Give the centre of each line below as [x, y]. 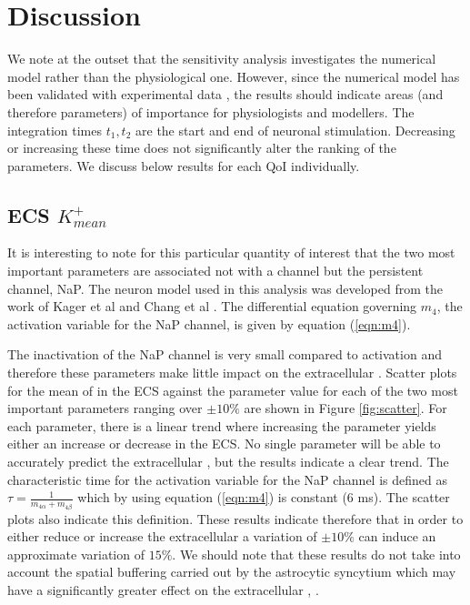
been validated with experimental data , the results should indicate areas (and [225, 94]
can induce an [397, 536]
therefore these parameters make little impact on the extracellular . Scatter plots [232, 373]
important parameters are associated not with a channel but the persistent [215, 271]
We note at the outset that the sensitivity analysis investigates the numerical [222, 59]
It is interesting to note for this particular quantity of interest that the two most [231, 252]
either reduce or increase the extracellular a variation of [162, 536]
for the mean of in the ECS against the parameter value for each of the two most [233, 390]
